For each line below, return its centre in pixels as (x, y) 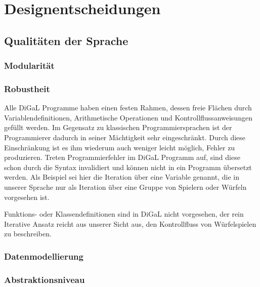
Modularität (29, 66)
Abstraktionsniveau (45, 279)
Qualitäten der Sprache (66, 40)
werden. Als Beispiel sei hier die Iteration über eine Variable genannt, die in (122, 177)
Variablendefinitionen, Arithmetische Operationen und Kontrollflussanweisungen (128, 117)
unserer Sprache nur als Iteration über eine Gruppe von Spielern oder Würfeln (125, 187)
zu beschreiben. (28, 234)
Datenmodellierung (44, 256)
